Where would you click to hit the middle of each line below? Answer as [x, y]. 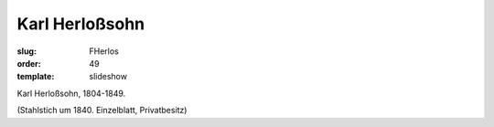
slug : [27, 51]
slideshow [108, 77]
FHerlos [104, 51]
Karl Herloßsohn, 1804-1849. [71, 93]
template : [36, 77]
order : [29, 63]
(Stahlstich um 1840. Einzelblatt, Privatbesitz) [102, 111]
